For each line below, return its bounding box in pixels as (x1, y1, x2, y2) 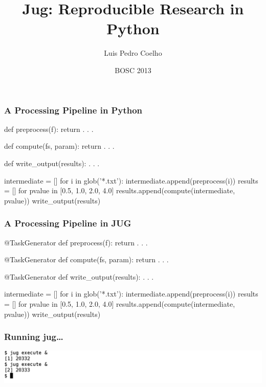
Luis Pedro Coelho (104, 48, 162, 58)
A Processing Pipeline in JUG (4, 217, 131, 230)
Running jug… (4, 330, 63, 343)
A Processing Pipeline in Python (4, 103, 143, 116)
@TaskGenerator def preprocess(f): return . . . (4, 237, 148, 247)
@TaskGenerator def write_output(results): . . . (4, 271, 154, 282)
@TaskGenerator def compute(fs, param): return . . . (4, 254, 169, 265)
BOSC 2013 (115, 64, 151, 75)
